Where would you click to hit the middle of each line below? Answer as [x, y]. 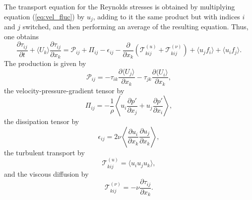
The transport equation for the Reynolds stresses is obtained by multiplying [120, 6]
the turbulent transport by [44, 152]
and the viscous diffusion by [46, 173]
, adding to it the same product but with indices [166, 16]
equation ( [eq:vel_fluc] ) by [44, 16]
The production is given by [45, 63]
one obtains [22, 36]
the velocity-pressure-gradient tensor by [64, 90]
